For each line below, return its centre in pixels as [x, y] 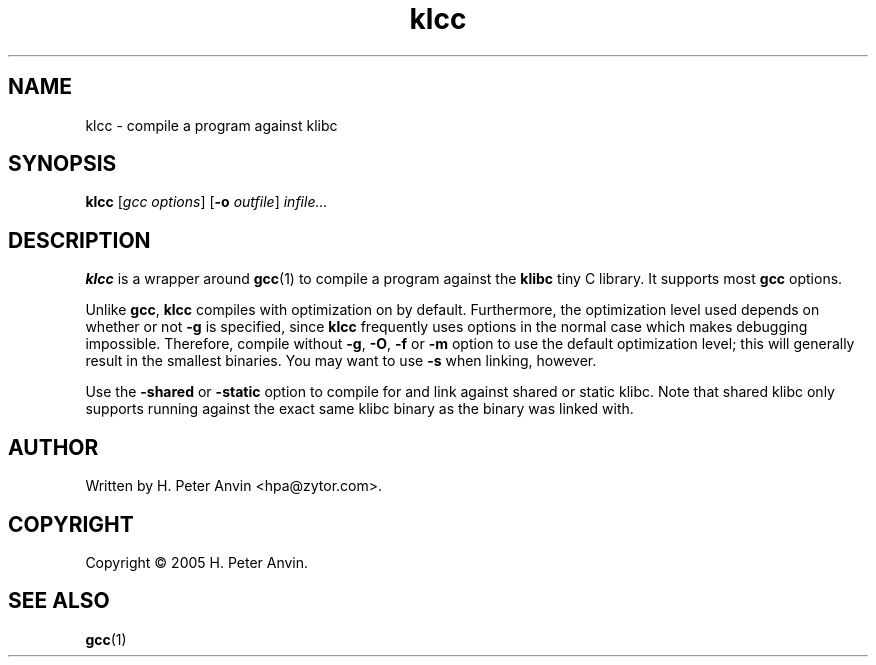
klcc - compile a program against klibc [211, 125]
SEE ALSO [59, 601]
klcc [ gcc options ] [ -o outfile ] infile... [206, 202]
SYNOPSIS [62, 164]
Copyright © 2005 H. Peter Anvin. [197, 562]
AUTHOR [53, 447]
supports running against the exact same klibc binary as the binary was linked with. [359, 409]
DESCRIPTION [79, 240]
